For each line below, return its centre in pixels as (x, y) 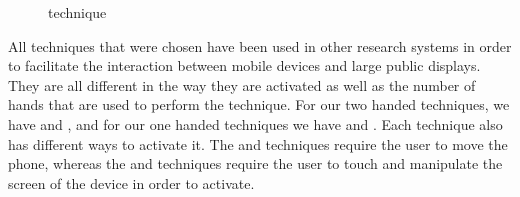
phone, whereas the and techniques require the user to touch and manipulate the (255, 163)
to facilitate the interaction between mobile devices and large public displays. (244, 65)
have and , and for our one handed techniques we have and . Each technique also (255, 123)
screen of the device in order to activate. (131, 182)
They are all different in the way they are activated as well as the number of (242, 84)
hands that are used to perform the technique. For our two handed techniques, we (259, 104)
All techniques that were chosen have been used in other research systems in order (260, 45)
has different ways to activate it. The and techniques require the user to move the (258, 143)
